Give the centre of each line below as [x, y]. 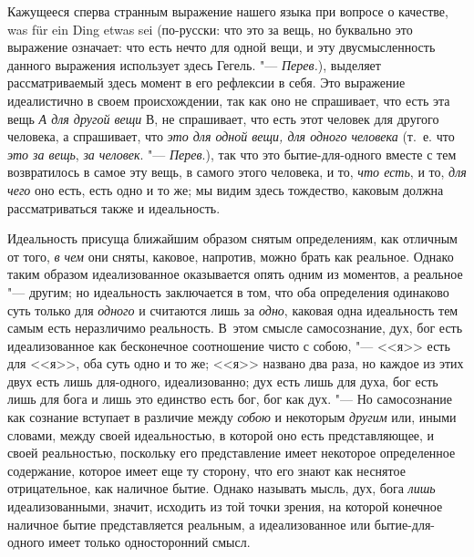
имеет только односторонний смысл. [149, 542]
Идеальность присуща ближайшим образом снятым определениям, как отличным [232, 238]
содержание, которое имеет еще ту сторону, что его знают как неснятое [206, 470]
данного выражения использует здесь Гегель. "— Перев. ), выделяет [194, 64]
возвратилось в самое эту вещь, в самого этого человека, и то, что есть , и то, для [237, 172]
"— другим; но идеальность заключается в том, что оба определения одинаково [228, 291]
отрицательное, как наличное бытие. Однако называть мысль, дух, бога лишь [222, 488]
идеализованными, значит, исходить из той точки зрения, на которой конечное [225, 506]
